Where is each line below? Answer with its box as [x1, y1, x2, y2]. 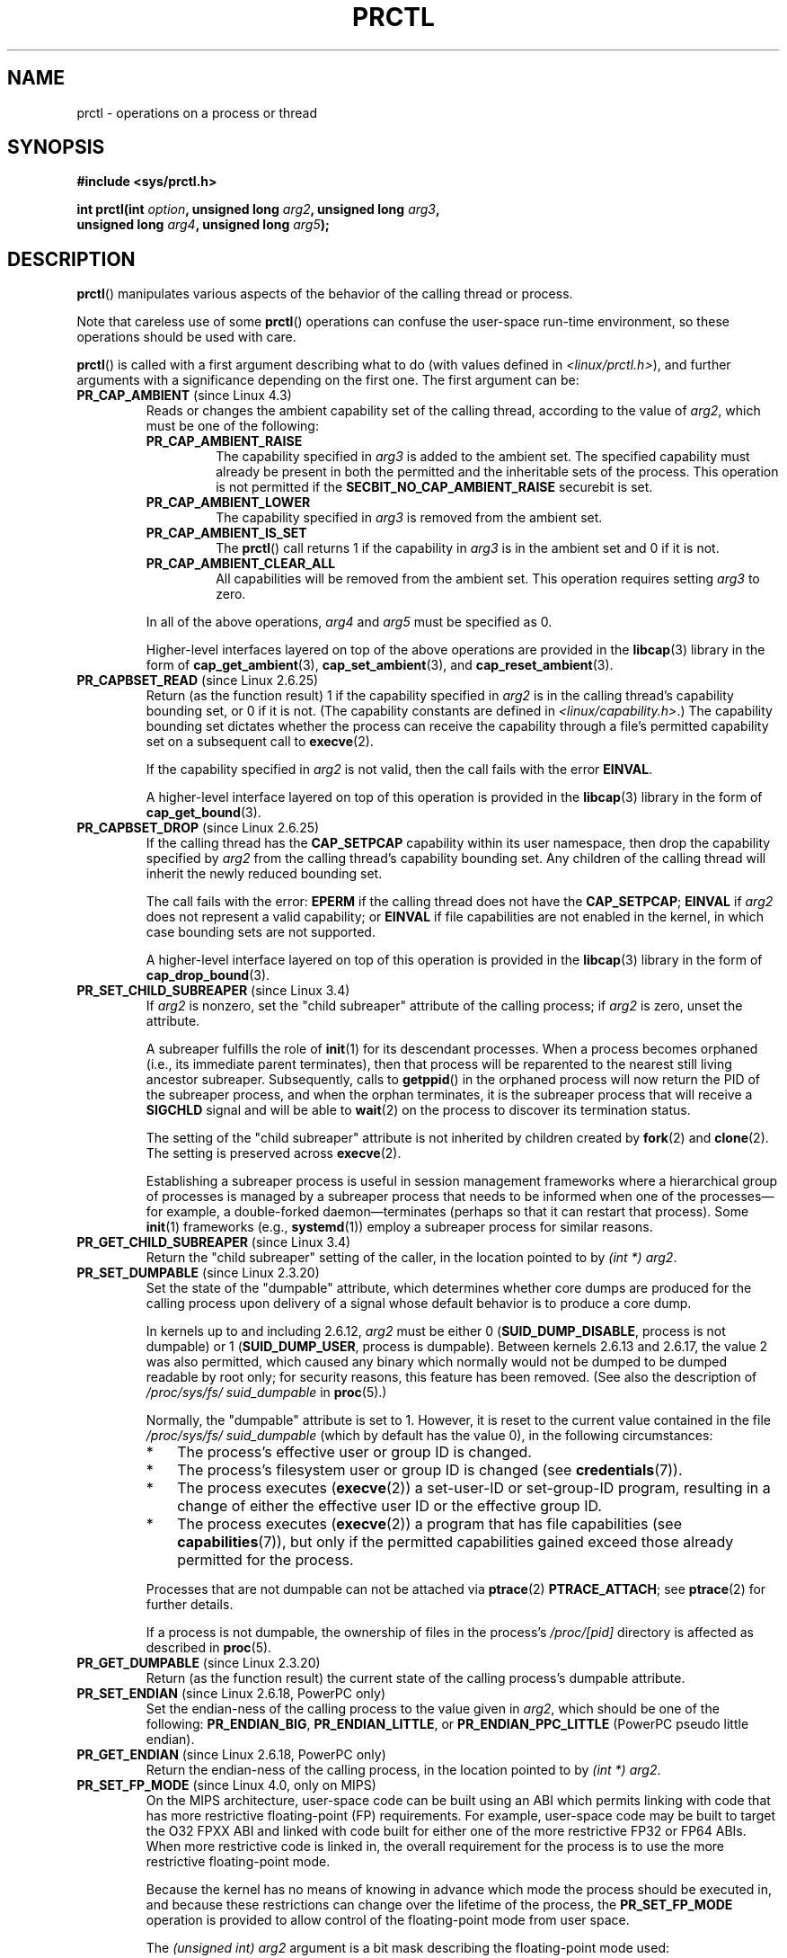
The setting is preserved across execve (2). [146, 1145, 402, 1161]
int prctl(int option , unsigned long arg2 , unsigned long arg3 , [76, 201, 440, 218]
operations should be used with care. [76, 329, 296, 345]
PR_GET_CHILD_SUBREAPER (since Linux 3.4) [76, 1234, 351, 1250]
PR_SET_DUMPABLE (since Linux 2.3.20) [76, 1265, 320, 1281]
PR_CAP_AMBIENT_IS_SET [146, 525, 307, 541]
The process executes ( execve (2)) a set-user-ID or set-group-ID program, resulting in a [177, 1479, 771, 1498]
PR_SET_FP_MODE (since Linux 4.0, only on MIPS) [76, 1777, 376, 1793]
